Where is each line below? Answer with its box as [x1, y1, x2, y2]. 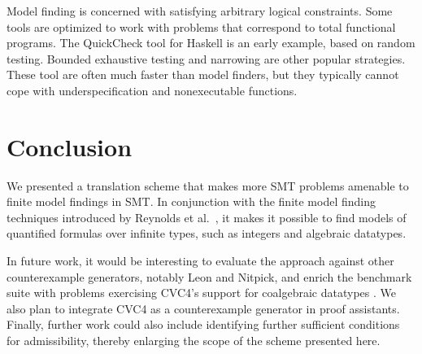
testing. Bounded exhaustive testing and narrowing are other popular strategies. [7, 50, 406, 67]
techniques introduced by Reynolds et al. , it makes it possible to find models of [7, 208, 407, 225]
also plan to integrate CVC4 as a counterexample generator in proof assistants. [7, 299, 400, 317]
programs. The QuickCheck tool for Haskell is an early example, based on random [7, 34, 415, 51]
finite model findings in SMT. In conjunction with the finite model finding [7, 193, 376, 210]
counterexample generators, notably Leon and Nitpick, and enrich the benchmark [7, 268, 412, 285]
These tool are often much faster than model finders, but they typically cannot [7, 66, 399, 83]
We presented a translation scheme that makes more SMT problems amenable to [7, 177, 409, 194]
